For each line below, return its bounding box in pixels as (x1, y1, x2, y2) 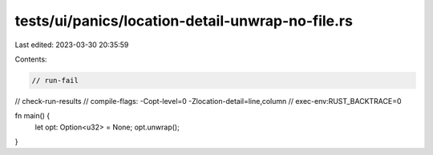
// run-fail (31, 76, 79, 85)
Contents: (14, 54, 47, 64)
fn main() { (14, 111, 51, 121)
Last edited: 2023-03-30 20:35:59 (14, 40, 129, 50)
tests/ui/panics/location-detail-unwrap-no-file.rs (14, 12, 353, 30)
